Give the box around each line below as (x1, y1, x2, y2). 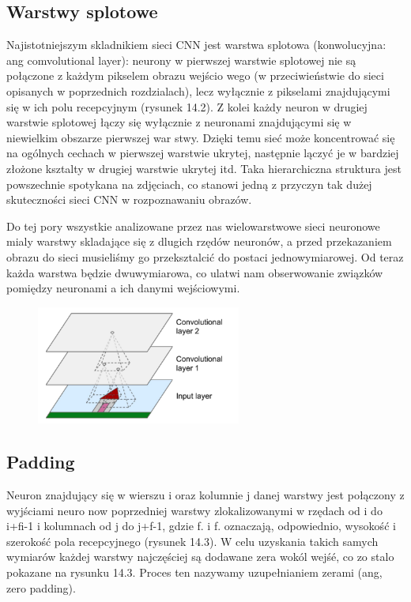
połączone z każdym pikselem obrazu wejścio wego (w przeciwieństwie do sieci (6, 67, 384, 84)
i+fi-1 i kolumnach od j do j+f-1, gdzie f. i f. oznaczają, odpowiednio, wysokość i (6, 517, 396, 534)
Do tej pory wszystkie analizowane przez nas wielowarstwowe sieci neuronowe (6, 217, 380, 234)
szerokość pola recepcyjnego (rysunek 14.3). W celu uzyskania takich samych (6, 532, 379, 549)
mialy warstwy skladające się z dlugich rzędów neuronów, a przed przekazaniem (6, 233, 392, 250)
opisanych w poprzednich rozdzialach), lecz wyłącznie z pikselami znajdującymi (6, 82, 390, 99)
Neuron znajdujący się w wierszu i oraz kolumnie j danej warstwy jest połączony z (6, 487, 405, 503)
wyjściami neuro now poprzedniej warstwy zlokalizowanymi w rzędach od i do (6, 502, 383, 518)
